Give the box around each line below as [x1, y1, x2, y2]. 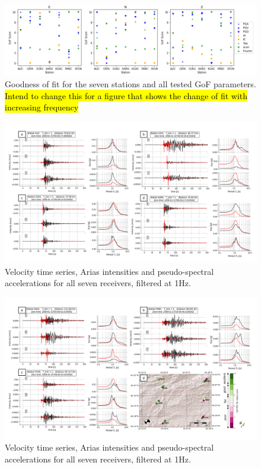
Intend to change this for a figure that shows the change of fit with [5, 89, 248, 102]
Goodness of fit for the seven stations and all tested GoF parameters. [5, 77, 256, 90]
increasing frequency [5, 101, 79, 113]
